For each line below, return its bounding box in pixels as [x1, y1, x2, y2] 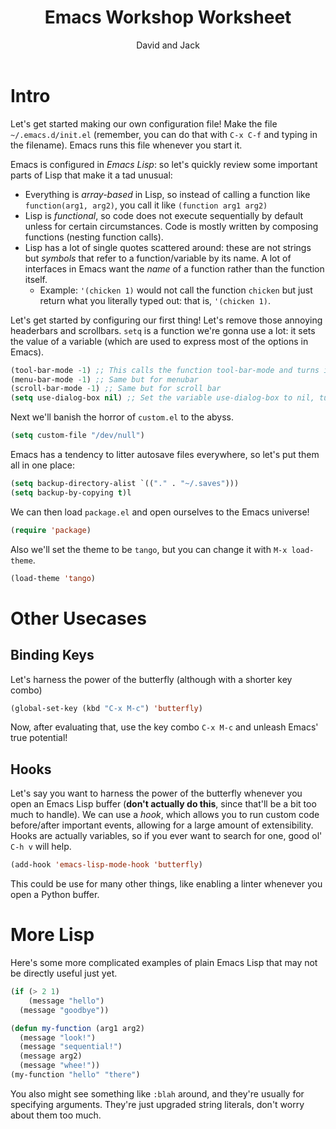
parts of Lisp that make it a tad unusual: [10, 169, 173, 181]
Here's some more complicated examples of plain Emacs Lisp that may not [10, 957, 318, 969]
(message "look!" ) [19, 1032, 97, 1043]
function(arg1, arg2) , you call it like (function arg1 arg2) [24, 199, 268, 211]
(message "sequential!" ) [19, 1042, 123, 1052]
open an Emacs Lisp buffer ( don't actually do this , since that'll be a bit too [10, 798, 317, 810]
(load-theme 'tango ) [10, 573, 97, 583]
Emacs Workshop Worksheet [44, 6, 292, 29]
